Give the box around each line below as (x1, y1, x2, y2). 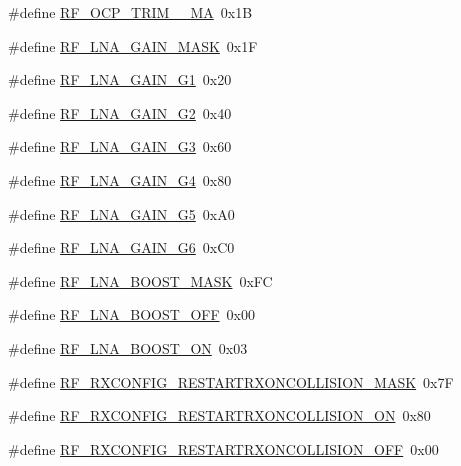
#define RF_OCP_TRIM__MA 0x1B (8, 2, 253, 22)
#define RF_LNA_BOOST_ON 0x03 (8, 337, 248, 358)
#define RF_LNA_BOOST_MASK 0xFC (8, 270, 273, 291)
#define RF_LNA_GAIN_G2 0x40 (8, 102, 232, 123)
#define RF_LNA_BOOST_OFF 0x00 (8, 304, 255, 325)
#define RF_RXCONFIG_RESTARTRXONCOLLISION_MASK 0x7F (8, 371, 454, 392)
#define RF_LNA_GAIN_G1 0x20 (8, 69, 232, 90)
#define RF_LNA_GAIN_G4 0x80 (8, 169, 232, 190)
